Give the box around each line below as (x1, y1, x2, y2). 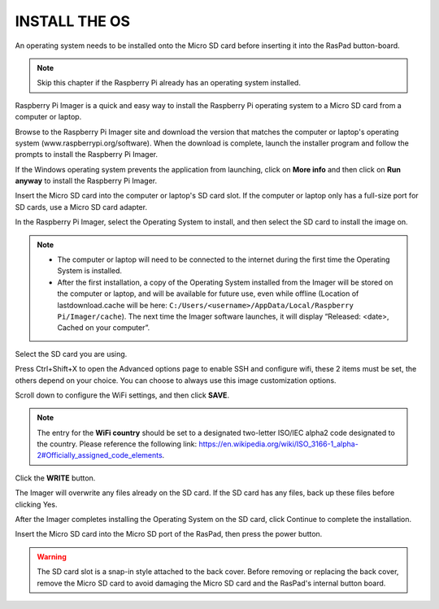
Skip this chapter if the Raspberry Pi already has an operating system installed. (37, 78, 301, 88)
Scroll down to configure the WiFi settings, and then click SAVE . (15, 390, 230, 400)
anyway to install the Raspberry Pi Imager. (15, 176, 158, 186)
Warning (37, 551, 67, 561)
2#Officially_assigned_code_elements (37, 450, 163, 460)
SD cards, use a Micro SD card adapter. (15, 202, 148, 211)
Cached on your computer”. (57, 323, 150, 333)
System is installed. (57, 266, 122, 276)
